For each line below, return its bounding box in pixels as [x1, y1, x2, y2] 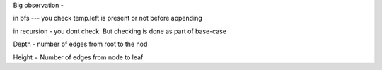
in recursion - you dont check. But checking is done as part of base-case [13, 27, 226, 35]
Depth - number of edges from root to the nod [13, 40, 148, 49]
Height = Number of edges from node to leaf [13, 53, 144, 62]
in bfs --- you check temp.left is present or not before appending [13, 14, 203, 23]
